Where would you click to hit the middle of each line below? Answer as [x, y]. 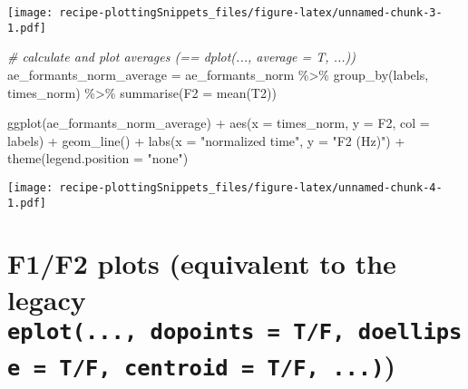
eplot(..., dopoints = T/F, [176, 331]
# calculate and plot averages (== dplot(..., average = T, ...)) [182, 57]
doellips [410, 331]
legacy [47, 299]
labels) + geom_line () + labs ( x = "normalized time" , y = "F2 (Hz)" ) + [206, 140]
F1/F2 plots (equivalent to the [202, 263]
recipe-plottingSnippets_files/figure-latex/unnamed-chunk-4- [251, 187]
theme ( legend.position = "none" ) [98, 158]
